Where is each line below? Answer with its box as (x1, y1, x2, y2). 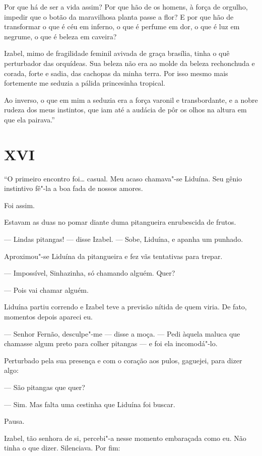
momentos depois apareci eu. (4, 311, 93, 321)
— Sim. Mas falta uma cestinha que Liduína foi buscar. (4, 399, 175, 409)
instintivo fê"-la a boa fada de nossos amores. (4, 183, 143, 193)
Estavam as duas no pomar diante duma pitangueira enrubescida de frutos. (4, 217, 236, 227)
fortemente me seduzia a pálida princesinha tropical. (4, 78, 165, 88)
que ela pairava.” (4, 114, 55, 124)
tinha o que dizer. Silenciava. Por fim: (4, 442, 120, 453)
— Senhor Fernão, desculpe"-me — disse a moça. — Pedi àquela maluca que (4, 328, 240, 339)
